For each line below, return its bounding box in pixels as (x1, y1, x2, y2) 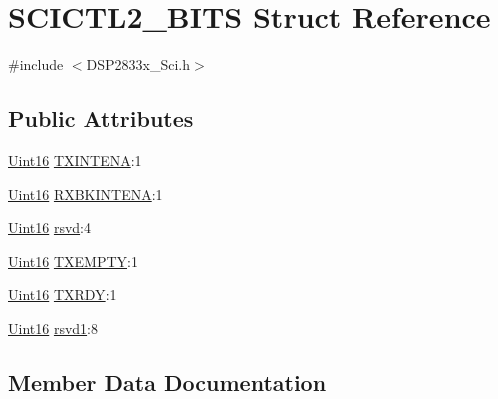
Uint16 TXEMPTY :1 (8, 250, 138, 271)
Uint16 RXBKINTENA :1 (8, 183, 163, 204)
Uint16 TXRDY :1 (8, 284, 117, 305)
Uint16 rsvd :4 (8, 217, 91, 238)
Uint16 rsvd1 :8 (8, 317, 98, 338)
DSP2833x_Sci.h (86, 54, 191, 75)
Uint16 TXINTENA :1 (8, 149, 142, 170)
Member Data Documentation (8, 366, 327, 397)
